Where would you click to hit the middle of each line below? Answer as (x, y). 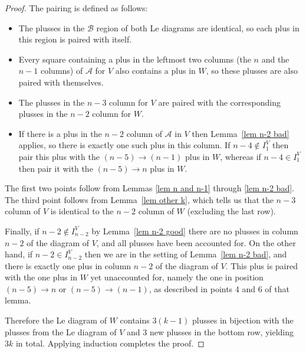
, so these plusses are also (252, 71)
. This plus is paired (261, 265)
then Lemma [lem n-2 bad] (241, 133)
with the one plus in (41, 277)
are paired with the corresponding (219, 102)
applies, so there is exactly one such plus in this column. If (124, 145)
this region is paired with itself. (75, 39)
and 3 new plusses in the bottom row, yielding (210, 331)
